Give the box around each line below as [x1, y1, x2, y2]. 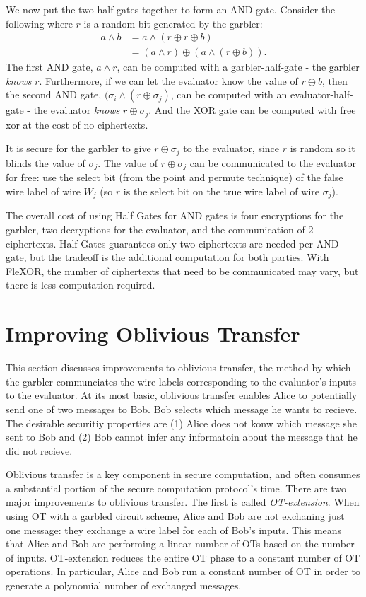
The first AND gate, [6, 59, 93, 74]
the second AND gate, [6, 87, 102, 102]
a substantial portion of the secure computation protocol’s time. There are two [6, 480, 346, 495]
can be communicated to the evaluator [189, 155, 357, 170]
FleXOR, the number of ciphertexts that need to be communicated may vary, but [6, 263, 359, 278]
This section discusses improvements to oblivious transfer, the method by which [6, 360, 351, 375]
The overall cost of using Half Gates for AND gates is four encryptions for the [6, 208, 344, 223]
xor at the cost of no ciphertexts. [6, 117, 148, 132]
